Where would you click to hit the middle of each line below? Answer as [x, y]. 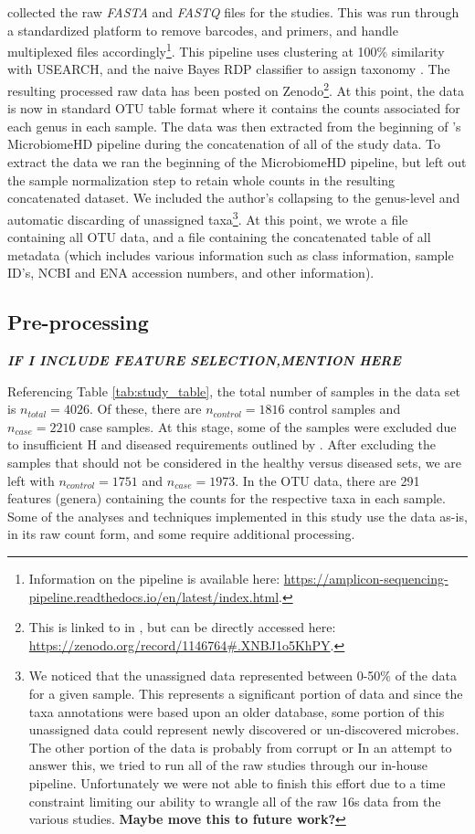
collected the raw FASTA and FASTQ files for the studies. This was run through [233, 12]
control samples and [345, 409]
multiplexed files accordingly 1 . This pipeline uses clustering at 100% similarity [226, 50]
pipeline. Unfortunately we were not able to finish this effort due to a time [237, 782]
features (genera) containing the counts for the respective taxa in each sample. [227, 498]
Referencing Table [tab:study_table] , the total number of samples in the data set [234, 391]
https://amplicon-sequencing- [366, 579]
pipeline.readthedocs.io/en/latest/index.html [154, 596]
